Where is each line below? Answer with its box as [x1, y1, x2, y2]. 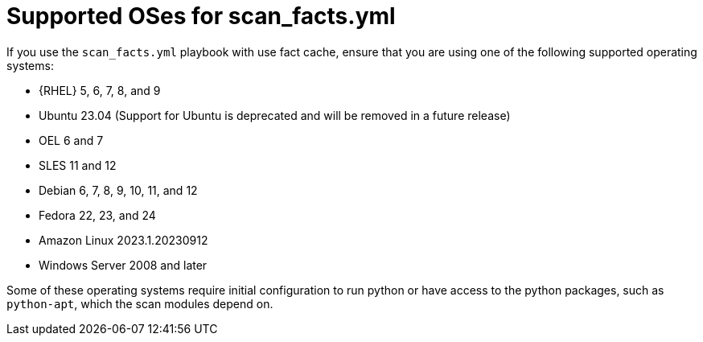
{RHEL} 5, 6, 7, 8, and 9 [39, 83, 161, 97]
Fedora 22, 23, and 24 [39, 208, 156, 222]
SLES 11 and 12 [39, 158, 117, 172]
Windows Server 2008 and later [39, 258, 208, 272]
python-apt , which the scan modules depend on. [6, 296, 273, 311]
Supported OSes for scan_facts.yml [6, 2, 396, 30]
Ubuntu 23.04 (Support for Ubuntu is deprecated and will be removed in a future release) [39, 108, 511, 122]
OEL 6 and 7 [39, 133, 104, 147]
